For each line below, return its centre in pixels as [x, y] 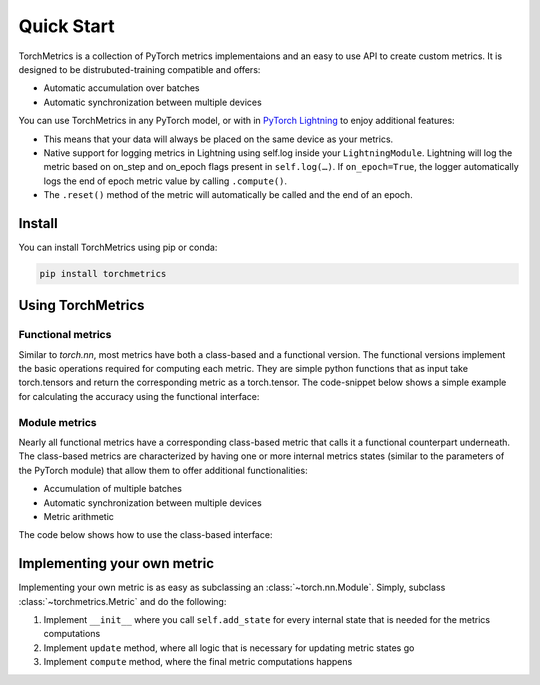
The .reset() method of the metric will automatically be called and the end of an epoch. [228, 195]
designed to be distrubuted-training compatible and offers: [139, 69]
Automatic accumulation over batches [121, 88]
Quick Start [66, 26]
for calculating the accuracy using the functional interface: [139, 396]
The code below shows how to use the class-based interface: [145, 535]
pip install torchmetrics [103, 273]
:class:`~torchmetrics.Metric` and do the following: [122, 601]
